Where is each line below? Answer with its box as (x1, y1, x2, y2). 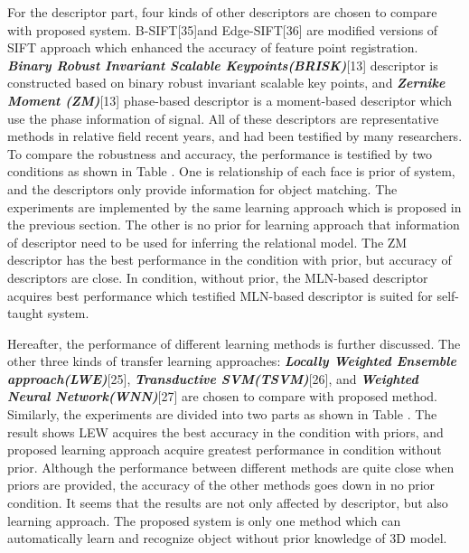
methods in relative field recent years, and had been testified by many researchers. (7, 127, 463, 145)
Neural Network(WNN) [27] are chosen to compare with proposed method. (7, 387, 438, 406)
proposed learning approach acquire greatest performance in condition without (7, 440, 442, 459)
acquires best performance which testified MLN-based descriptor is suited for (7, 286, 433, 305)
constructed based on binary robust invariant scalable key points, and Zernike (7, 73, 446, 92)
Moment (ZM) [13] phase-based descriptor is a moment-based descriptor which (7, 90, 452, 109)
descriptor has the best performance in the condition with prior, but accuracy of (7, 250, 452, 269)
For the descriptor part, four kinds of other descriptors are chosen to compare (7, 3, 437, 21)
